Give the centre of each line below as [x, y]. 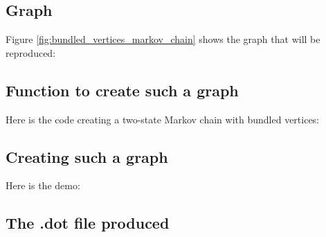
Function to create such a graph [122, 90]
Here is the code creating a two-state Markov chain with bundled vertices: [163, 119]
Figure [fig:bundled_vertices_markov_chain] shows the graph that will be [163, 39]
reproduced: [31, 52]
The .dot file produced [88, 223]
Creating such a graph [87, 156]
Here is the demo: [43, 185]
